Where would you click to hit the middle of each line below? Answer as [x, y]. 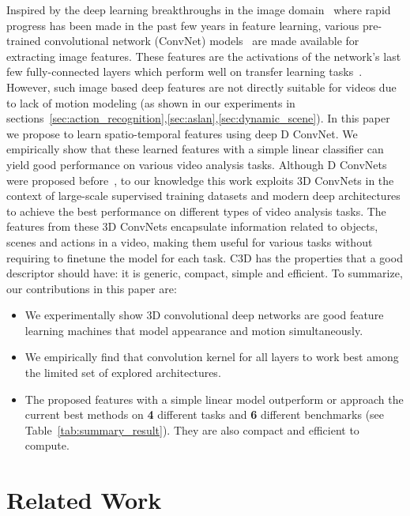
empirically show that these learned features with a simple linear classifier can [195, 149]
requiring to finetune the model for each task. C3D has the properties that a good [205, 257]
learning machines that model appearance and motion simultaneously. [194, 330]
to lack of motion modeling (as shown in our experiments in [151, 102]
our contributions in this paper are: [92, 288]
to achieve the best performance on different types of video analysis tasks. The [196, 211]
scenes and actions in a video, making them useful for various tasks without [190, 241]
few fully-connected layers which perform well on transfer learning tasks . [184, 72]
